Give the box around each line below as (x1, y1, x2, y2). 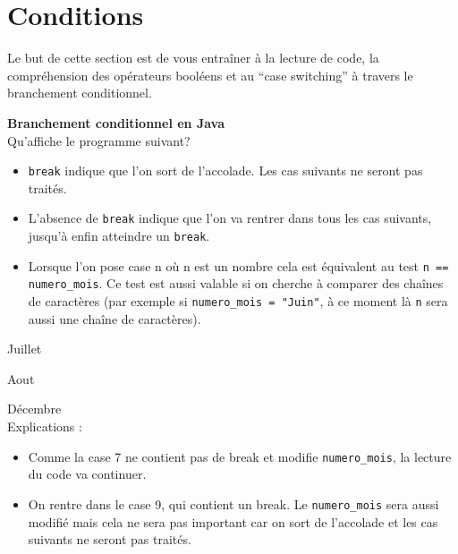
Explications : (7, 417, 82, 435)
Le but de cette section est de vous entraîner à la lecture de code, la (7, 48, 379, 67)
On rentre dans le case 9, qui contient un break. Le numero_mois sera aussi (28, 494, 439, 513)
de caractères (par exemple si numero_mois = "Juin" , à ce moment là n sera (28, 291, 448, 310)
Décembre (7, 399, 62, 418)
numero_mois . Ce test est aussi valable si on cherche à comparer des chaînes (28, 274, 444, 293)
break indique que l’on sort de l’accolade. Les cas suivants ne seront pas (28, 161, 423, 180)
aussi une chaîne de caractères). (28, 309, 201, 328)
